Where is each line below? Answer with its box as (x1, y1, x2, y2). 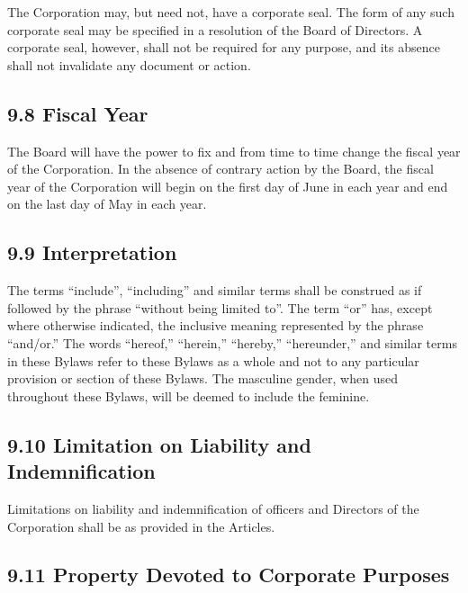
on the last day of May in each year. (7, 194, 207, 213)
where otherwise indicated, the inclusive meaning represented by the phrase (7, 316, 424, 335)
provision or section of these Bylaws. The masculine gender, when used (7, 369, 398, 388)
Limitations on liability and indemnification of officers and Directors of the (7, 499, 419, 517)
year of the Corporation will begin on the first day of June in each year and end (7, 176, 448, 195)
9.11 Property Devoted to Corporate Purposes (7, 561, 450, 589)
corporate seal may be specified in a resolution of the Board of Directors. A (7, 20, 423, 39)
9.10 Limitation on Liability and (7, 430, 311, 458)
